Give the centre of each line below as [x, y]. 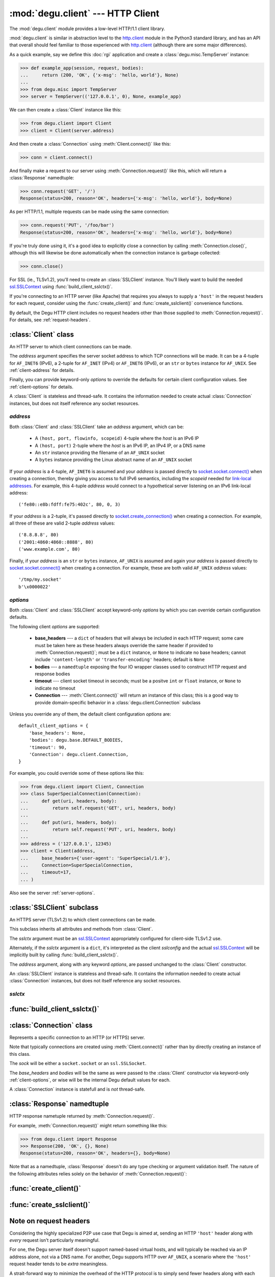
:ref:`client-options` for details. [42, 387]
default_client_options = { [53, 726]
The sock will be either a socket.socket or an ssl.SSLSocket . [78, 1063]
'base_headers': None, [57, 733]
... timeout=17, [46, 872]
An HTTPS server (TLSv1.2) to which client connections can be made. [83, 919]
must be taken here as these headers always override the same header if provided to [124, 645]
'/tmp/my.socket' [40, 580]
